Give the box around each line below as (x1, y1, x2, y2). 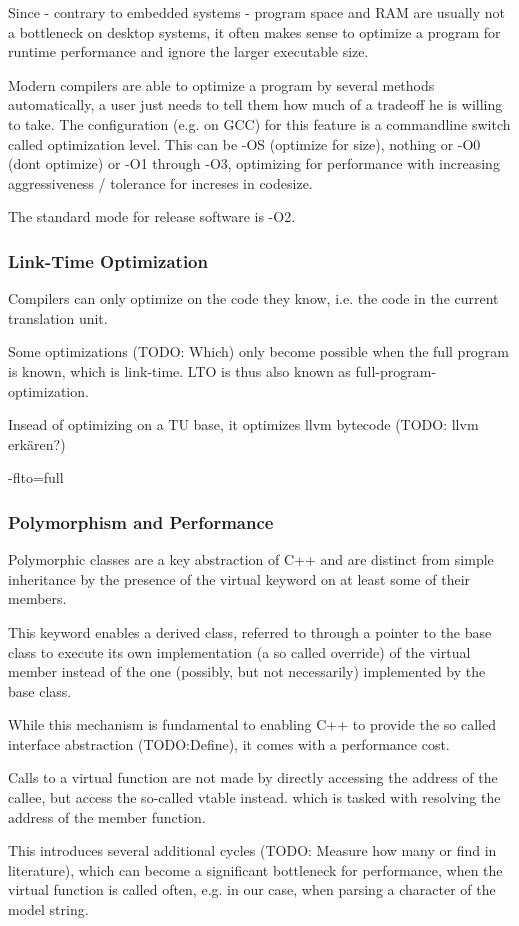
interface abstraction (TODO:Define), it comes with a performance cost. (8, 733, 450, 754)
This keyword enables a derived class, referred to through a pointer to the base (8, 621, 492, 642)
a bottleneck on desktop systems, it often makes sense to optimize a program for (8, 21, 501, 42)
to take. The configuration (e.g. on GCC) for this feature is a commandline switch (8, 113, 511, 134)
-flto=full (8, 467, 64, 488)
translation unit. (8, 307, 108, 328)
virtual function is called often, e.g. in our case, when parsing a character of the (8, 879, 496, 900)
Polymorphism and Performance (8, 509, 274, 534)
